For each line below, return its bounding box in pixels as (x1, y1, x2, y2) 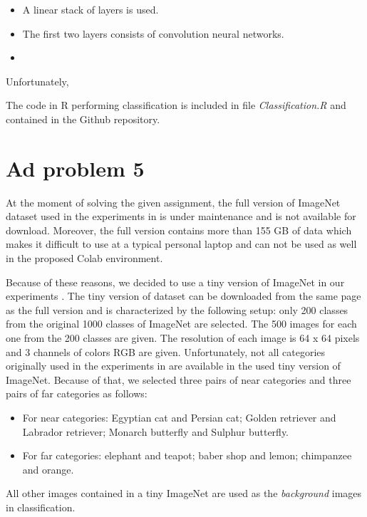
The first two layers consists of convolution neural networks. (22, 26, 284, 41)
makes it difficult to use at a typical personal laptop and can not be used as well (6, 236, 357, 251)
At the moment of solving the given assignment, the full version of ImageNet (6, 194, 341, 209)
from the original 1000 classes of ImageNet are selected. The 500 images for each (6, 316, 357, 331)
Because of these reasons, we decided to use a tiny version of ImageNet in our (6, 274, 345, 289)
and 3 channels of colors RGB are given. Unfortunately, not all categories (6, 344, 326, 359)
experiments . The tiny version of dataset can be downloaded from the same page (6, 288, 361, 303)
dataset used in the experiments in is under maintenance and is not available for (6, 209, 356, 224)
